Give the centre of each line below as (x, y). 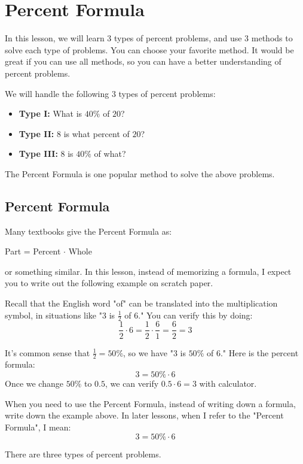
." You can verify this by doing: (195, 315)
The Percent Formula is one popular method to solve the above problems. (140, 173)
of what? (110, 154)
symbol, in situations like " (53, 315)
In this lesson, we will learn (55, 38)
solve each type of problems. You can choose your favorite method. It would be (149, 49)
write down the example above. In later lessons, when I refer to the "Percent (144, 415)
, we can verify (132, 383)
